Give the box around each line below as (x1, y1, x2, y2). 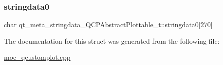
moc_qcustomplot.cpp (4, 52, 71, 62)
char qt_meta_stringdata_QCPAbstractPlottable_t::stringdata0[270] (4, 19, 213, 30)
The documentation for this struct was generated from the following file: (4, 35, 220, 46)
